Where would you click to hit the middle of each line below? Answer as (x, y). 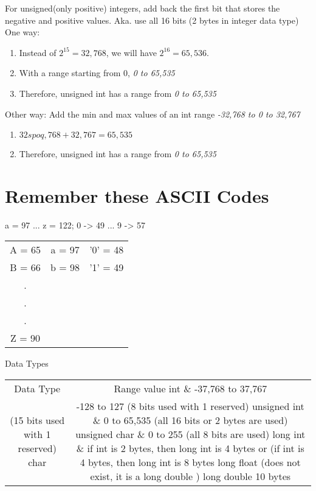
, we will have (131, 52)
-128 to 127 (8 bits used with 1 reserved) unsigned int (190, 406)
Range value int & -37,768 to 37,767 (191, 389)
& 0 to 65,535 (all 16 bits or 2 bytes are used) (191, 420)
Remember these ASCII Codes (137, 195)
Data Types (27, 363)
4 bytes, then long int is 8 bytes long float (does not (190, 462)
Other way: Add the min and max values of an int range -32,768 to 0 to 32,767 (153, 114)
